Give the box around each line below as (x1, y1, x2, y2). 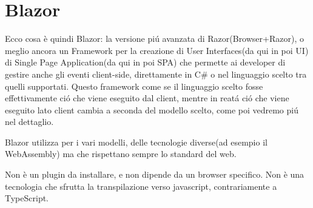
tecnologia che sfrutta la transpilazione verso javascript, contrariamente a (5, 179, 277, 192)
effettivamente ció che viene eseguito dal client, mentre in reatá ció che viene (5, 92, 289, 104)
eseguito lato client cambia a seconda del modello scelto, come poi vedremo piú (5, 103, 298, 116)
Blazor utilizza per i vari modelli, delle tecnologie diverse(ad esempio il (5, 135, 268, 148)
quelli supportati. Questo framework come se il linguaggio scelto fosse (5, 79, 263, 92)
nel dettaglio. (5, 115, 54, 128)
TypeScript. (5, 192, 49, 204)
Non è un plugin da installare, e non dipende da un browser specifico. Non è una (5, 168, 305, 181)
